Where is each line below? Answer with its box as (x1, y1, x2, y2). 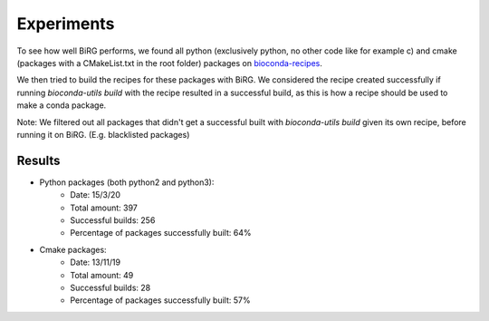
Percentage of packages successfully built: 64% (70, 228, 252, 238)
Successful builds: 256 (70, 214, 156, 226)
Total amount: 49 (70, 269, 134, 280)
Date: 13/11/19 (70, 257, 121, 267)
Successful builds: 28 (70, 282, 151, 293)
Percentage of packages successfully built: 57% (70, 295, 251, 306)
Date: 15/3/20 (70, 190, 121, 200)
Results (16, 152, 61, 168)
